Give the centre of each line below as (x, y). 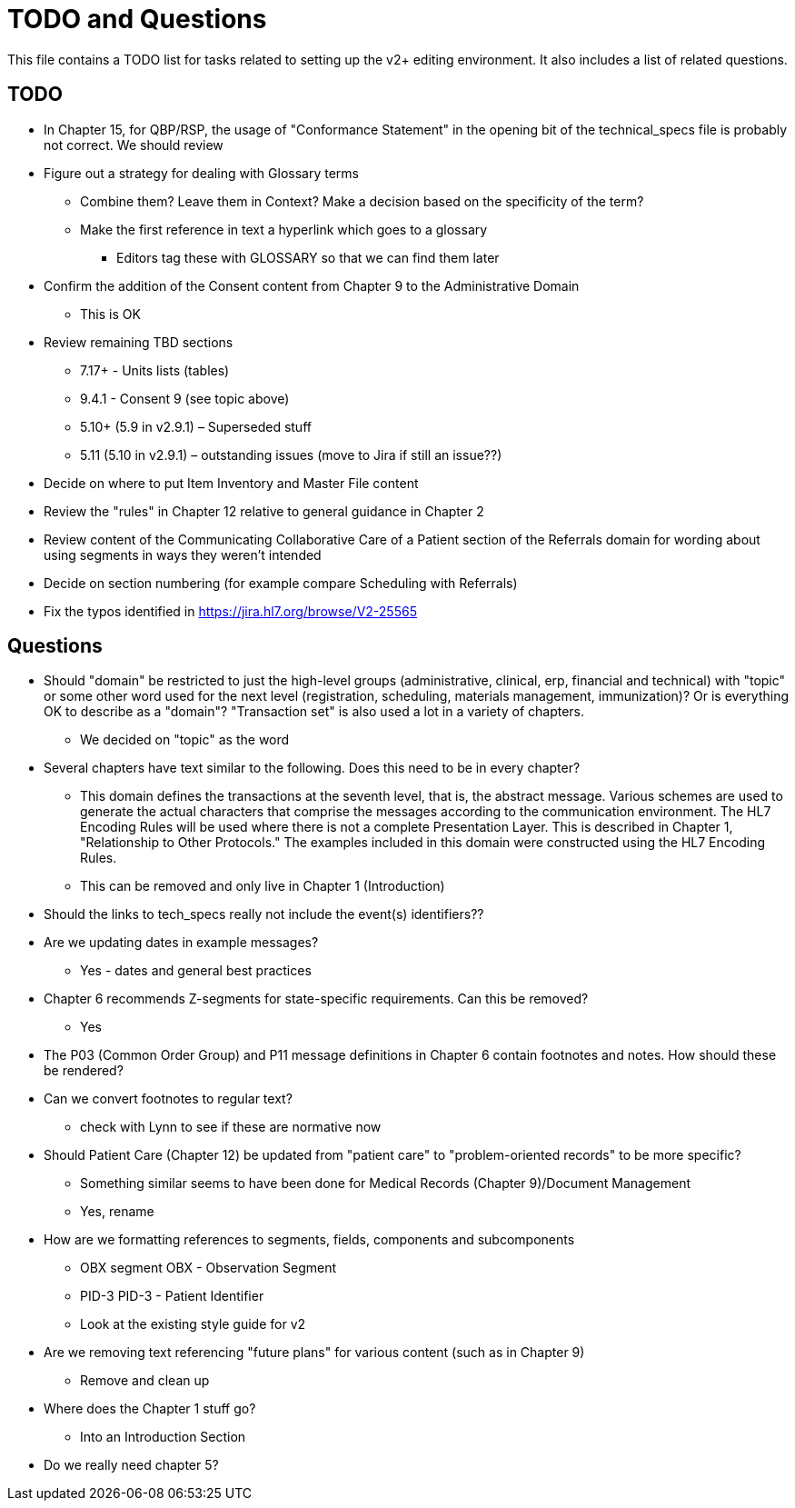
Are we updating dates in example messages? (181, 943)
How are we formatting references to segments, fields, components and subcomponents (309, 1240)
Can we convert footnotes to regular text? (168, 1099)
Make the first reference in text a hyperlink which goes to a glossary (284, 229)
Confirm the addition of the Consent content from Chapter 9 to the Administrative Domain (312, 285)
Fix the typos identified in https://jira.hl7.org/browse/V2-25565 (230, 611)
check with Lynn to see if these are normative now (231, 1127)
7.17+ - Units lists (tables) (155, 370)
